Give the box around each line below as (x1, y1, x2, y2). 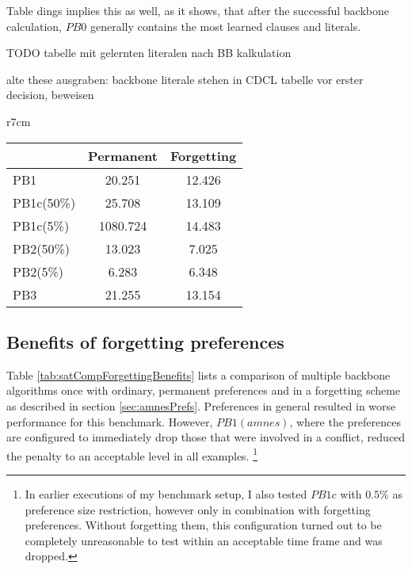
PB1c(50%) (13, 193, 76, 212)
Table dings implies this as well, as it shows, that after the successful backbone (6, 2, 389, 18)
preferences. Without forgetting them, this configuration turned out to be (25, 517, 382, 533)
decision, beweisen (6, 86, 94, 103)
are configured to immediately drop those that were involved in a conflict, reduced (6, 429, 406, 445)
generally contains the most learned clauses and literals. (90, 17, 361, 34)
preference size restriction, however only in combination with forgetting (25, 501, 371, 517)
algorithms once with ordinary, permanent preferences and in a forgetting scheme (6, 382, 401, 399)
